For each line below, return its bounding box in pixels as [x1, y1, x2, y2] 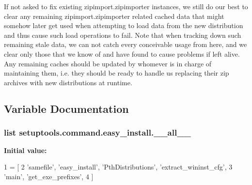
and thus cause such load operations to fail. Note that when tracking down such [4, 30, 241, 40]
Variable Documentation [4, 101, 129, 116]
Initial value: [4, 145, 47, 155]
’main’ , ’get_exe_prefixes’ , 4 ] [4, 171, 94, 181]
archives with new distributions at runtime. [4, 77, 132, 87]
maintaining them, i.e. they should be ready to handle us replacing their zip [4, 68, 229, 78]
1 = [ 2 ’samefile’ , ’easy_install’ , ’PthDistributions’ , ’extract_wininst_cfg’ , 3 [4, 161, 233, 171]
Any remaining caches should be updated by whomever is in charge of [4, 58, 212, 68]
